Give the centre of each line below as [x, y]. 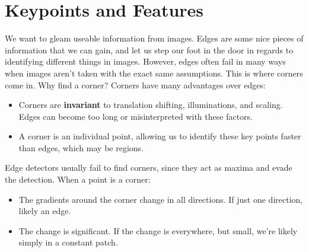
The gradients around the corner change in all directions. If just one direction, [161, 199]
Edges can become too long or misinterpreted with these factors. [136, 116]
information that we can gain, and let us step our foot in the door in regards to [149, 50]
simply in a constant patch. [68, 242]
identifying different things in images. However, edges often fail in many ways [145, 61]
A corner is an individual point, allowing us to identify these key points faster [160, 136]
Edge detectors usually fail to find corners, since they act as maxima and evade [149, 168]
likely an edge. [45, 211]
